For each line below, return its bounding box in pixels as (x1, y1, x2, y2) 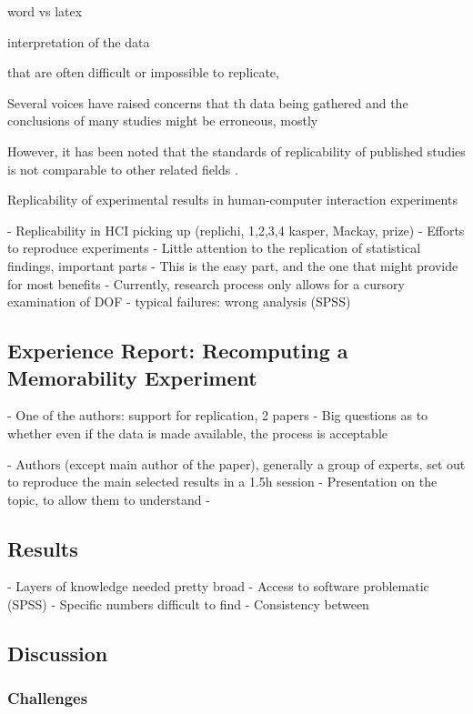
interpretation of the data (7, 32, 150, 51)
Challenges (7, 687, 88, 709)
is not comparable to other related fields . (7, 159, 238, 178)
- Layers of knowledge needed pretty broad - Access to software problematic (7, 577, 429, 596)
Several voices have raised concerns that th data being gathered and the (7, 93, 408, 112)
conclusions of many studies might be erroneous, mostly (7, 111, 318, 130)
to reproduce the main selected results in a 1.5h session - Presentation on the (7, 472, 438, 491)
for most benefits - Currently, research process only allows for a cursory (7, 274, 405, 293)
